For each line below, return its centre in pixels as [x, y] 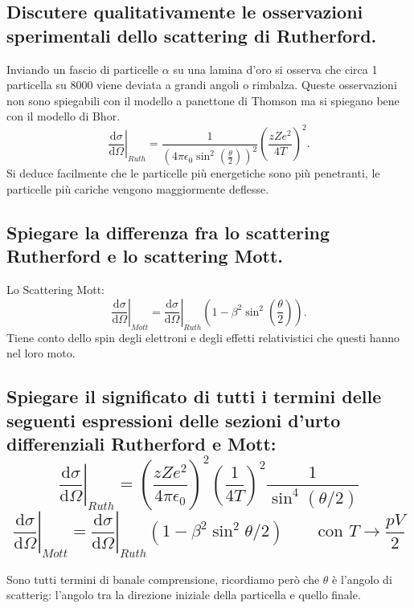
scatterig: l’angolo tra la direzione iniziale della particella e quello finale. [184, 595]
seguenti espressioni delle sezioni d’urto [174, 420]
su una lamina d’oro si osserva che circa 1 [275, 69]
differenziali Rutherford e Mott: [141, 443]
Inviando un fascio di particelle [83, 69]
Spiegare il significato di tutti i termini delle [194, 396]
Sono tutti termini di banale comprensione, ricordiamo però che [163, 579]
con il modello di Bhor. [64, 116]
